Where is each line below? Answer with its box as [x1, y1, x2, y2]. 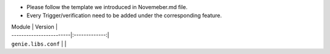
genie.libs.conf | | [11, 40, 67, 47]
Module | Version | [11, 23, 58, 30]
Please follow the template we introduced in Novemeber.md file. [26, 4, 188, 10]
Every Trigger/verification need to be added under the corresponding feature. [26, 12, 222, 19]
